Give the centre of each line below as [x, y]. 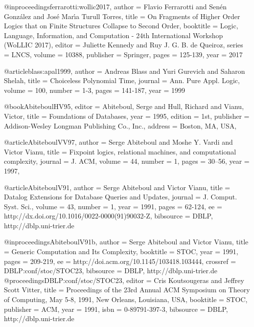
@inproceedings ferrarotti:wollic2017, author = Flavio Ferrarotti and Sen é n [115, 6]
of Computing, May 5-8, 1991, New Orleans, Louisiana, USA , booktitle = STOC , [126, 299]
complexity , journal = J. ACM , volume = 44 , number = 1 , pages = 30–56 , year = [127, 161]
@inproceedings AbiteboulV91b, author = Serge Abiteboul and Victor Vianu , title [126, 242]
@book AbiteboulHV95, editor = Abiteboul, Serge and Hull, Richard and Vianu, [124, 106]
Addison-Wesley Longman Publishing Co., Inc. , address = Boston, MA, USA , [120, 125]
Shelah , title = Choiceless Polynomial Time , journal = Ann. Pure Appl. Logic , [122, 80]
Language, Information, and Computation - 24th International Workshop [114, 35]
